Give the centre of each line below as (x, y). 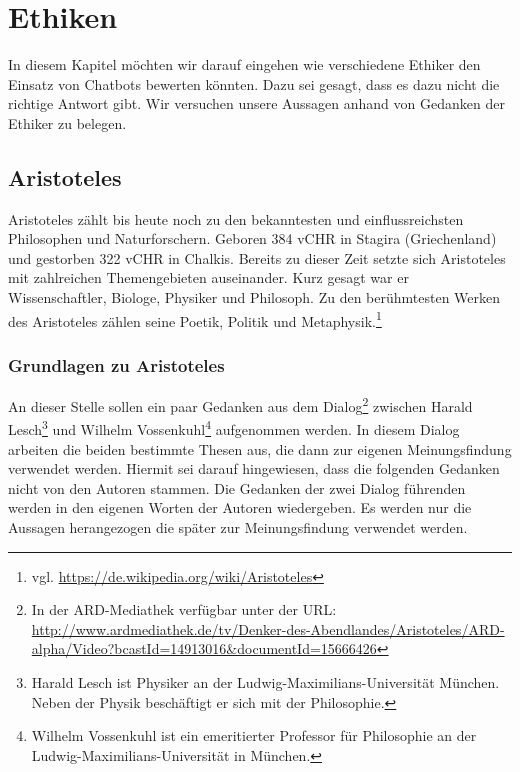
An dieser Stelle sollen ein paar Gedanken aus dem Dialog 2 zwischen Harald (240, 404)
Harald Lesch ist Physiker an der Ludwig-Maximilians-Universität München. (265, 681)
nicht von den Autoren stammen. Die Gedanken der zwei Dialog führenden (237, 487)
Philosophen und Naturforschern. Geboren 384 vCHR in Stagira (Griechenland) (252, 238)
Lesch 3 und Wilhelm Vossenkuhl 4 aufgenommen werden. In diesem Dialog (234, 428)
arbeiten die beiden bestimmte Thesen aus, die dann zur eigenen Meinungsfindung (260, 448)
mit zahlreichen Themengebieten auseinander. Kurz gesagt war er (208, 277)
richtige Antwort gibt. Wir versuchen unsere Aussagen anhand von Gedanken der (256, 103)
